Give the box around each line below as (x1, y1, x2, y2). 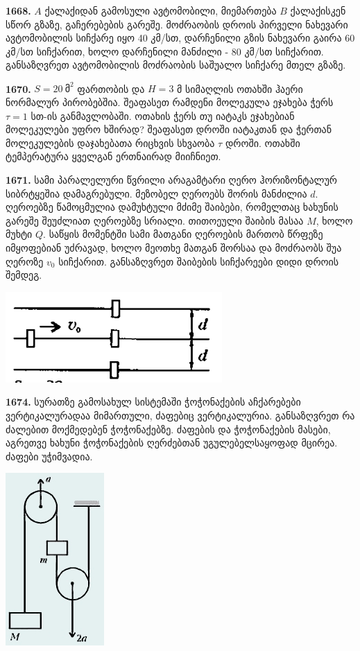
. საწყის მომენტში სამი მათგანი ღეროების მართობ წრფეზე (43, 227, 323, 241)
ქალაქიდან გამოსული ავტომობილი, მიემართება (44, 3, 277, 17)
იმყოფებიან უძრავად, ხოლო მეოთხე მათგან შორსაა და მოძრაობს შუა (6, 241, 342, 254)
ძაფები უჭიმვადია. (6, 449, 93, 463)
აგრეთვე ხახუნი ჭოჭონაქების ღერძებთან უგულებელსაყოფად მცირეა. (6, 435, 338, 450)
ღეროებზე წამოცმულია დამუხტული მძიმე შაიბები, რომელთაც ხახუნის (6, 200, 338, 214)
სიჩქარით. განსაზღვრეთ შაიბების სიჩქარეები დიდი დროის (58, 254, 339, 268)
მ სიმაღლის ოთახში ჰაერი (177, 81, 303, 96)
